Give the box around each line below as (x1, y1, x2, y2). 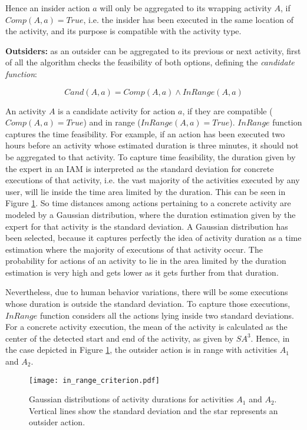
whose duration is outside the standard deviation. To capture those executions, (5, 297, 291, 310)
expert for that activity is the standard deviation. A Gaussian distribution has (5, 220, 288, 232)
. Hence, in (250, 332, 290, 344)
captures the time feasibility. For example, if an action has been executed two (5, 127, 285, 140)
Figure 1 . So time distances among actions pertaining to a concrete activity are (5, 197, 291, 209)
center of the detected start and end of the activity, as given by (5, 332, 234, 344)
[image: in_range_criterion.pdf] (29, 376, 160, 385)
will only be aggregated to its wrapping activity (100, 2, 272, 14)
